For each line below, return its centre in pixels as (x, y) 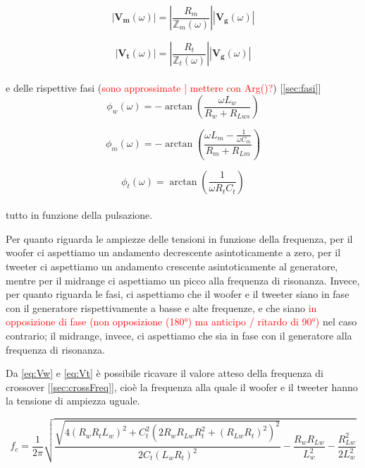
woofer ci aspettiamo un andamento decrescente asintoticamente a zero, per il (173, 252)
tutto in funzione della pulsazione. (79, 215)
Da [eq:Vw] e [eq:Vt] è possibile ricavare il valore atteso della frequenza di (165, 373)
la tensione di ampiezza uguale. (73, 401)
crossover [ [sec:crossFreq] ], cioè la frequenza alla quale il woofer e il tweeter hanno (182, 386)
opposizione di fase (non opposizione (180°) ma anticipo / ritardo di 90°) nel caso (181, 322)
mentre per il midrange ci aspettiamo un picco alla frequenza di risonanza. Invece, (183, 280)
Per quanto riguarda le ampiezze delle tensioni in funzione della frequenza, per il (179, 238)
